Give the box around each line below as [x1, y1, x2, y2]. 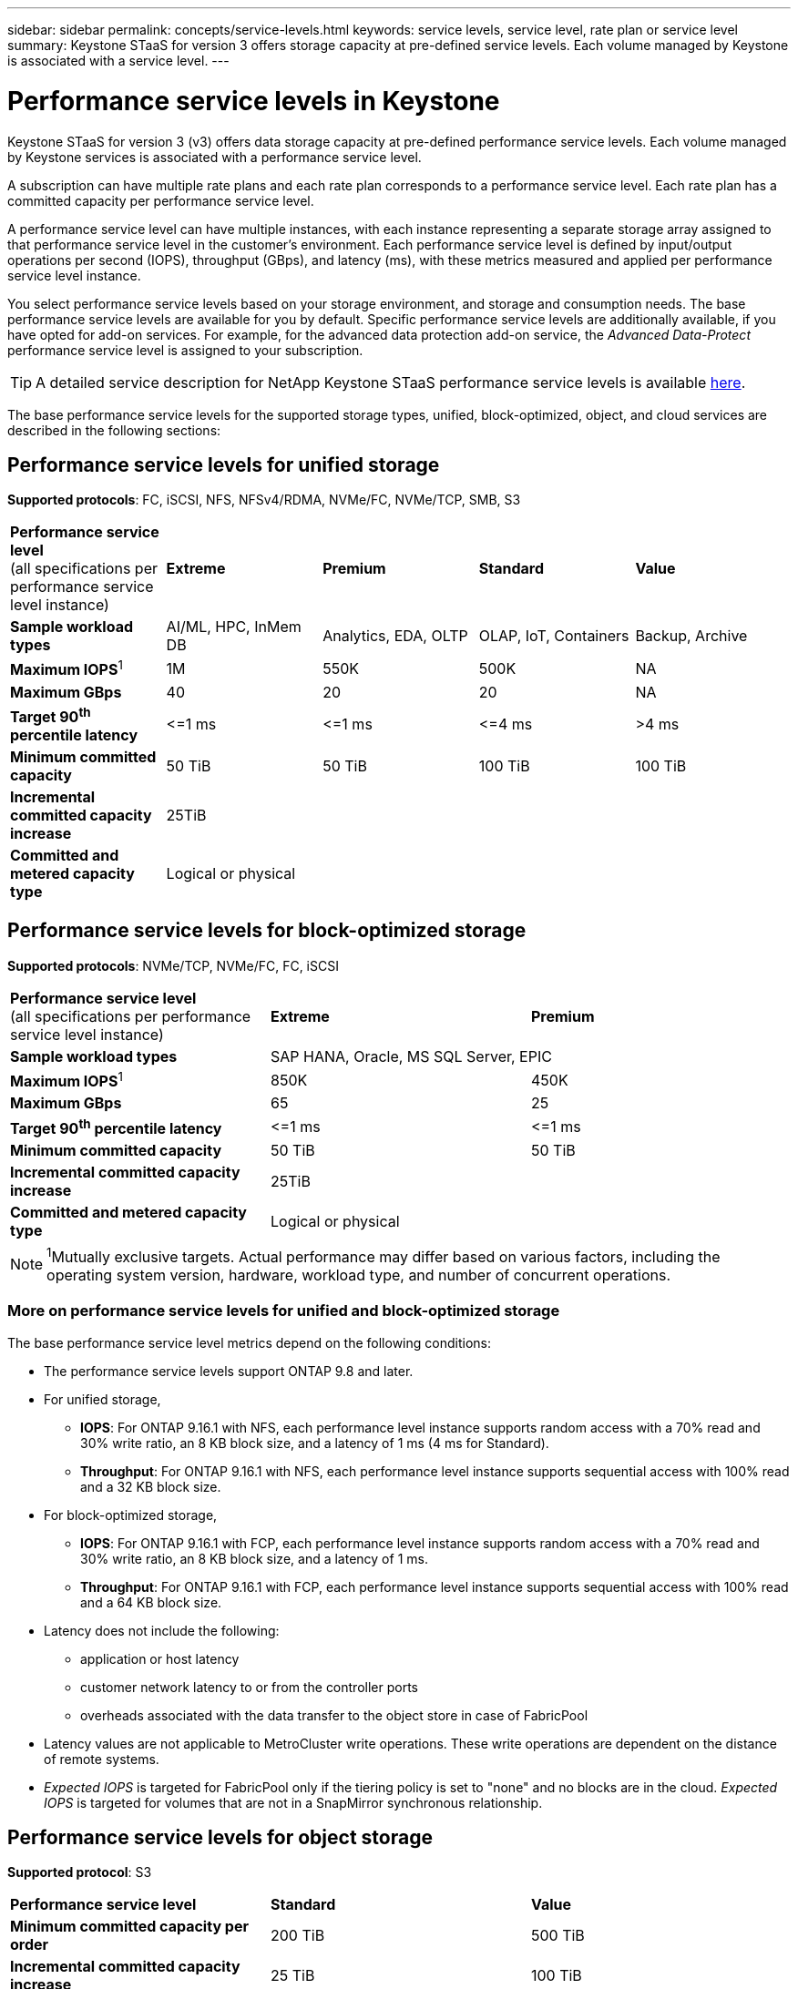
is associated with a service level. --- [7, 53, 230, 68]
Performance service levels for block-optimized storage [7, 919, 527, 943]
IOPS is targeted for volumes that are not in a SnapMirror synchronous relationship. [44, 1794, 543, 1810]
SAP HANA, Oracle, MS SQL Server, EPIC [270, 1046, 552, 1066]
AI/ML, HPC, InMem [166, 617, 302, 637]
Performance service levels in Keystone [7, 85, 500, 117]
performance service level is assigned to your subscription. [7, 342, 363, 358]
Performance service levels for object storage [7, 1826, 433, 1849]
